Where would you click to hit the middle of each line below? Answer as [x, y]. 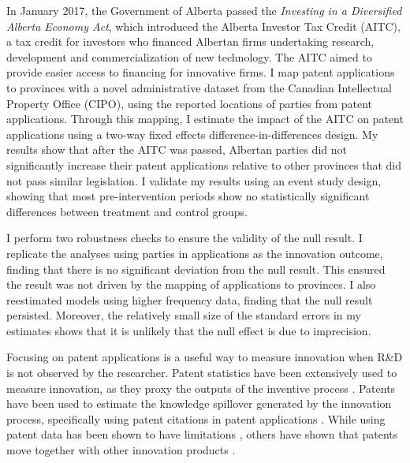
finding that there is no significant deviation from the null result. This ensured [196, 269]
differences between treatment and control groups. [127, 211]
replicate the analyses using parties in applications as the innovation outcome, [195, 253]
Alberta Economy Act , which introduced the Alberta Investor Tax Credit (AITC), [203, 26]
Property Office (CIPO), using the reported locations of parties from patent [190, 103]
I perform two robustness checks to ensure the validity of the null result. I [184, 238]
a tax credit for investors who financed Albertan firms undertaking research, [190, 41]
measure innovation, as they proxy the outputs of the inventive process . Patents [201, 388]
